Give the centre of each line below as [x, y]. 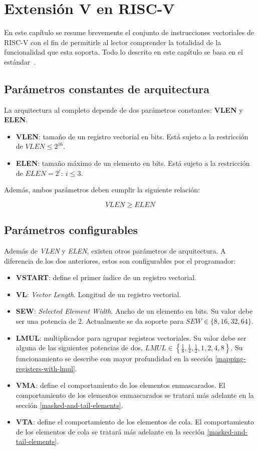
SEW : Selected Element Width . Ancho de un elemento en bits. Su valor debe [134, 311]
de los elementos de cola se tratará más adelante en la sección [110, 431]
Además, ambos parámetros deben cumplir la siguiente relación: [102, 190]
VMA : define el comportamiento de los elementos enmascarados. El [120, 385]
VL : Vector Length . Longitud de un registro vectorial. [98, 294]
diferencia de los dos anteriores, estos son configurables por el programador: [120, 260]
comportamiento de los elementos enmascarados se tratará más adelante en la [135, 395]
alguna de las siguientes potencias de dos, [79, 348]
